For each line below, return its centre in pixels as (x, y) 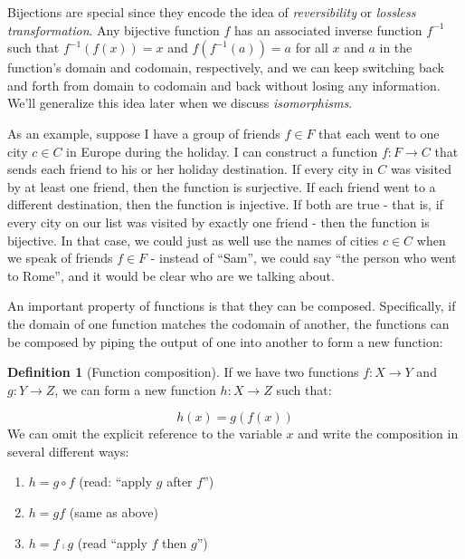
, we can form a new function (135, 389)
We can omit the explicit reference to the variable (145, 434)
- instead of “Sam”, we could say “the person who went (304, 258)
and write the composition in (378, 434)
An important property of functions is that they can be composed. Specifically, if (232, 306)
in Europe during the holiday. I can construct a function (222, 151)
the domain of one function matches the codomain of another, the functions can (228, 323)
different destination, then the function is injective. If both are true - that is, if (225, 204)
